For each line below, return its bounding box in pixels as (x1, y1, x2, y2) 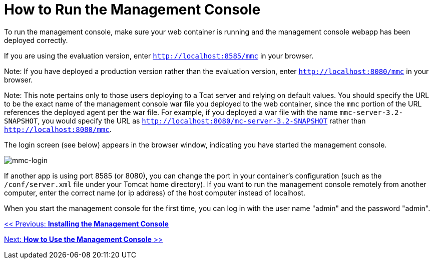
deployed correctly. (4, 35, 68, 44)
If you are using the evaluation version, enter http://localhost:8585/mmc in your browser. (4, 51, 314, 60)
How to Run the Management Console (4, 1, 261, 18)
